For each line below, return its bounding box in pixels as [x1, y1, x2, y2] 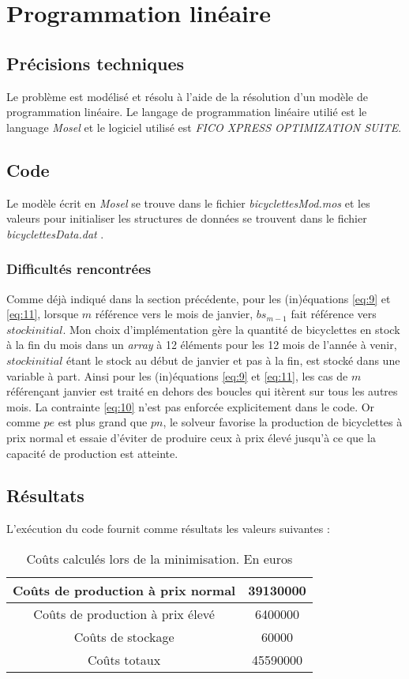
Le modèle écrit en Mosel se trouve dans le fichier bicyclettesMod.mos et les [6, 194, 370, 211]
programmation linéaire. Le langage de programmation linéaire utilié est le [6, 103, 367, 120]
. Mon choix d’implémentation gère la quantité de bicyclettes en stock [62, 321, 400, 337]
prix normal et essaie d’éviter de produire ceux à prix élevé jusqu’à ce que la [6, 429, 376, 445]
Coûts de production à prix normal [13, 580, 236, 599]
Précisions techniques [6, 51, 185, 75]
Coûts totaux [88, 650, 161, 669]
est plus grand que [58, 414, 148, 430]
